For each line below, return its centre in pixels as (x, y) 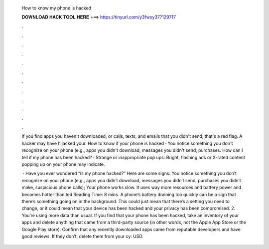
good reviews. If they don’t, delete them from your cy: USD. (83, 236)
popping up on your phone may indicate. (63, 164)
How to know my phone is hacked (57, 8)
